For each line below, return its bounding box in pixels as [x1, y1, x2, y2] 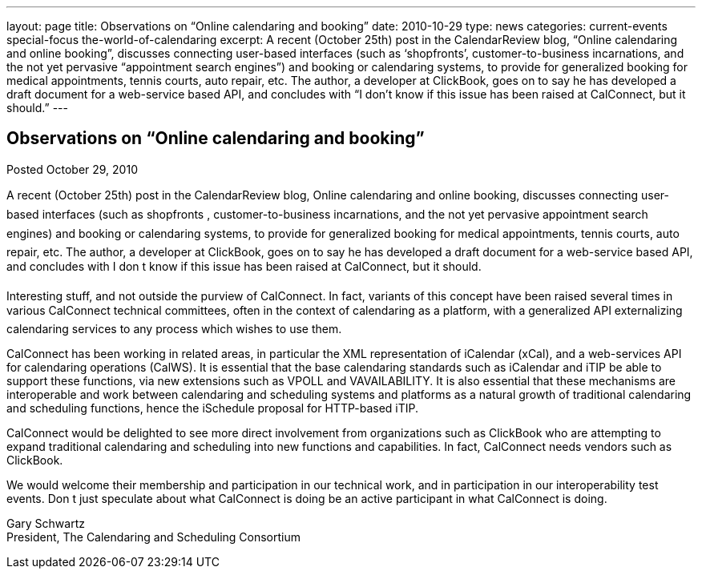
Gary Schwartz [6, 516, 85, 530]
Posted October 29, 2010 [6, 162, 138, 176]
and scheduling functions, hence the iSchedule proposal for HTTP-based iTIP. [6, 400, 419, 415]
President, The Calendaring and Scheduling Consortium [6, 529, 301, 544]
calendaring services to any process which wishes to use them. [6, 321, 342, 336]
